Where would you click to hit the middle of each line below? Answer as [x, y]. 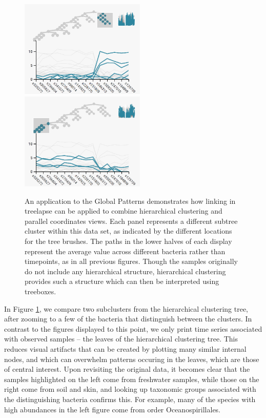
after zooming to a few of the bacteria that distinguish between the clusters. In [128, 319]
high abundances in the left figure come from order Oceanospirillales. [112, 409]
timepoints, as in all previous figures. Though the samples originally [131, 261]
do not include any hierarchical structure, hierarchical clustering [125, 271]
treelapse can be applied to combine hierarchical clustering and [124, 211]
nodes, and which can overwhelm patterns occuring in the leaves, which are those [132, 359]
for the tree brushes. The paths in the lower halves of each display [128, 241]
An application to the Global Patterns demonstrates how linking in [130, 201]
